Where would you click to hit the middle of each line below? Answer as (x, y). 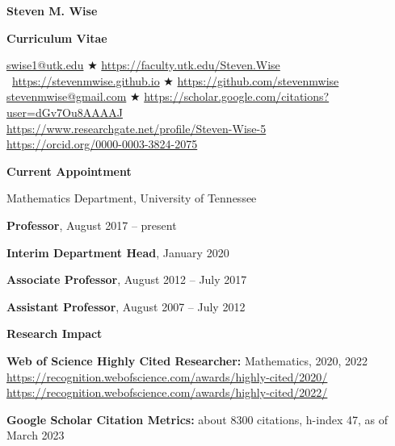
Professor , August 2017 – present (92, 225)
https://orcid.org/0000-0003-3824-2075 (102, 144)
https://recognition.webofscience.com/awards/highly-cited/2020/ (167, 376)
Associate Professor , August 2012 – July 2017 (127, 279)
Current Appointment (69, 171)
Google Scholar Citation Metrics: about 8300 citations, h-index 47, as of (197, 419)
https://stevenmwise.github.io (86, 80)
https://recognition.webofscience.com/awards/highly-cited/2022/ (167, 392)
